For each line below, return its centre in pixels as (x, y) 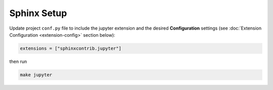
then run (18, 61)
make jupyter (36, 75)
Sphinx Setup (38, 13)
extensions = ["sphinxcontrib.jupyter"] (71, 48)
